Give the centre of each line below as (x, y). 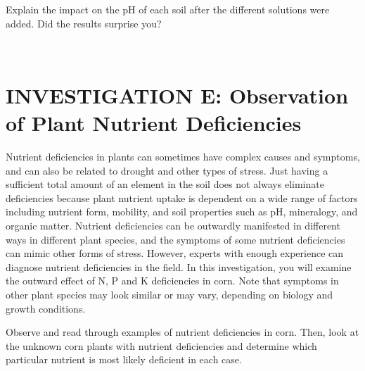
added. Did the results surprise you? (84, 23)
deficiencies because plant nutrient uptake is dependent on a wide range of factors (182, 197)
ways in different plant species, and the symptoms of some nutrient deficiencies (175, 239)
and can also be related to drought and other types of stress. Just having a (167, 170)
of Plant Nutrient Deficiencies (154, 123)
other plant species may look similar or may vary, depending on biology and (169, 295)
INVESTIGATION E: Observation (177, 95)
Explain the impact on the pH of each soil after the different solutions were (168, 9)
